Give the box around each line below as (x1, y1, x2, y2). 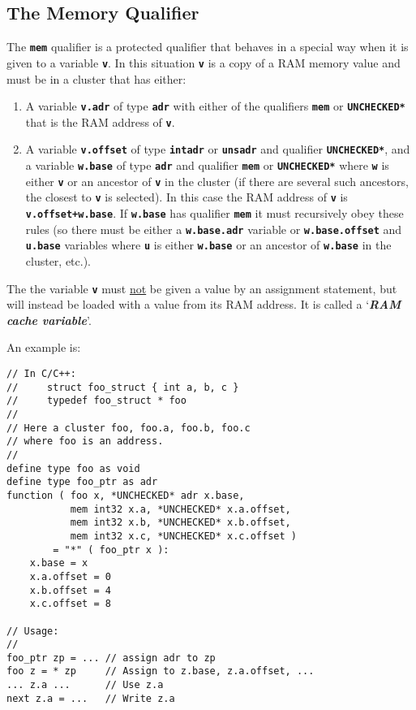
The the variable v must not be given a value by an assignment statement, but (6, 279, 397, 297)
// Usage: (6, 625, 59, 637)
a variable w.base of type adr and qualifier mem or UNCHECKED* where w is (25, 157, 389, 174)
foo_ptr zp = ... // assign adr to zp (6, 652, 216, 664)
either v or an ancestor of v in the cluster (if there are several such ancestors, (25, 172, 409, 189)
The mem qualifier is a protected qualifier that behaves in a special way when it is (6, 38, 409, 55)
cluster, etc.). (25, 253, 92, 270)
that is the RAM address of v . (25, 113, 175, 130)
